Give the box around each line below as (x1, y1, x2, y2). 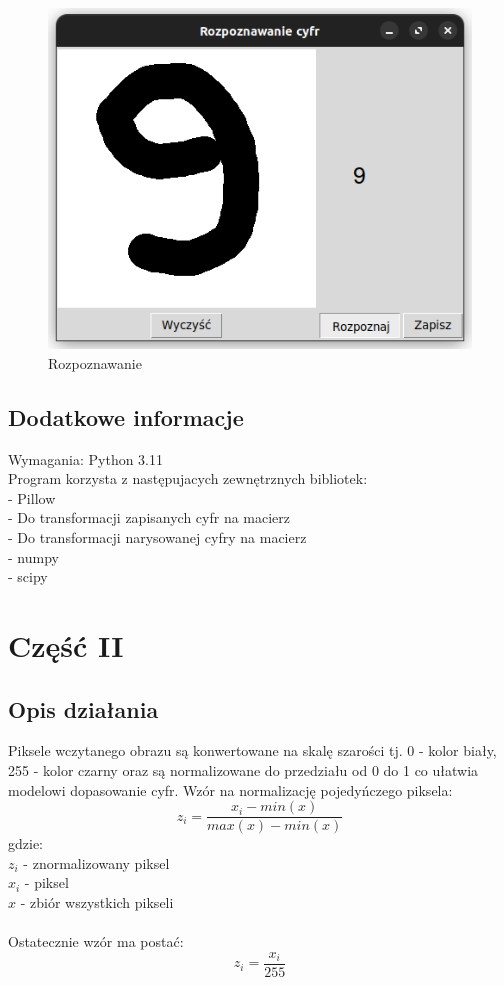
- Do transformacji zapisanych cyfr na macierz (8, 507, 291, 528)
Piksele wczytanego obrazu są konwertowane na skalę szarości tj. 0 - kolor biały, (8, 740, 497, 761)
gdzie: (8, 833, 43, 854)
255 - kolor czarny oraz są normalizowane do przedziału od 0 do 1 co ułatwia (8, 759, 479, 780)
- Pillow (8, 487, 56, 508)
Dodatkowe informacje (8, 401, 244, 432)
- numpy (8, 546, 59, 567)
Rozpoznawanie (48, 352, 142, 373)
